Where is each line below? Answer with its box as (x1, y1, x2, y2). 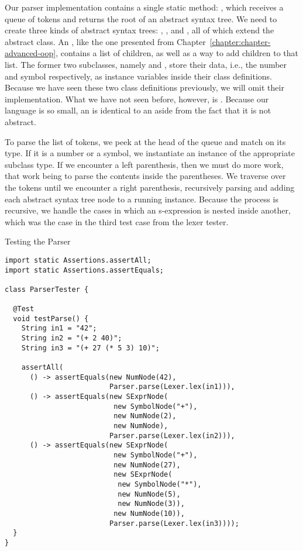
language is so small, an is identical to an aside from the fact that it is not (5, 104, 271, 116)
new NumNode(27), (113, 460, 181, 469)
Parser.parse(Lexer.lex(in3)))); (109, 519, 239, 528)
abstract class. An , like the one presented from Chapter (5, 35, 206, 47)
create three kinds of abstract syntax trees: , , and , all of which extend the (5, 24, 274, 36)
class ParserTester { (5, 285, 89, 294)
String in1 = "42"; (21, 324, 97, 333)
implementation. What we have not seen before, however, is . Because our (5, 92, 269, 105)
